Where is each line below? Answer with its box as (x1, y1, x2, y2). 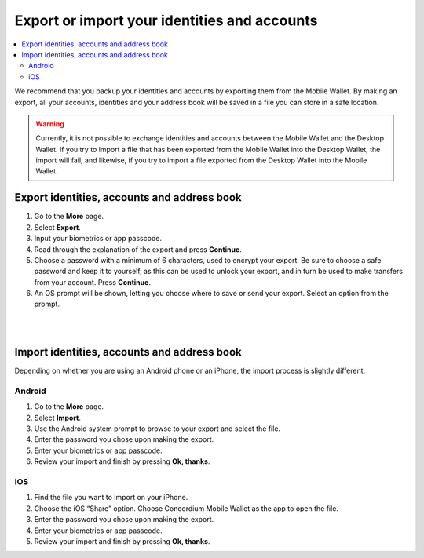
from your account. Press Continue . (34, 277, 151, 286)
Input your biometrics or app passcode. (34, 234, 163, 243)
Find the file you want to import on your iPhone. (34, 493, 188, 502)
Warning (35, 119, 64, 129)
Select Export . (34, 222, 82, 232)
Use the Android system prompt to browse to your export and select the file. (34, 424, 281, 433)
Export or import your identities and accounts (14, 12, 318, 29)
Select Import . (34, 413, 82, 422)
